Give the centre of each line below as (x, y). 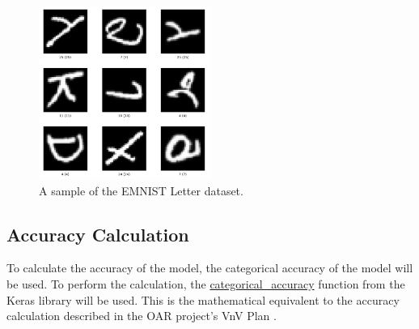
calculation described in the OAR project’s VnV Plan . (142, 316)
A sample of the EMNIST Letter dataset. (141, 190)
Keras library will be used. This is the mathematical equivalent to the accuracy (203, 299)
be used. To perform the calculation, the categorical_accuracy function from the (206, 284)
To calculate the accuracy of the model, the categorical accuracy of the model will (210, 268)
